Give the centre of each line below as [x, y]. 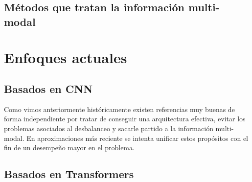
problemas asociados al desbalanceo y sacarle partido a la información [109, 128]
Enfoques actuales [66, 57]
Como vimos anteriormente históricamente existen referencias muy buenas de [119, 109]
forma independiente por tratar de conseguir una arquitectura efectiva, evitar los [125, 119]
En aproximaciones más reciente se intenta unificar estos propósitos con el [137, 138]
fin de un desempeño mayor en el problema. [69, 148]
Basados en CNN [48, 88]
